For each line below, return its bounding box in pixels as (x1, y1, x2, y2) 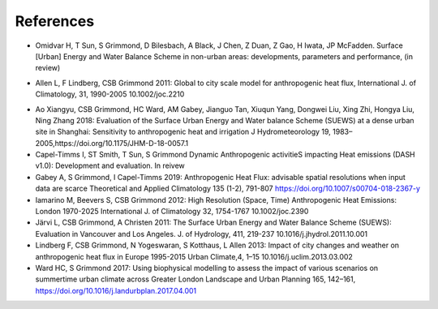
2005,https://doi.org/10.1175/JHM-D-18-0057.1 (35, 138, 189, 148)
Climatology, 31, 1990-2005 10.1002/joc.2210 (35, 89, 185, 99)
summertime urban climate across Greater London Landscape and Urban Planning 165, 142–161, (35, 274, 356, 284)
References (15, 12, 95, 30)
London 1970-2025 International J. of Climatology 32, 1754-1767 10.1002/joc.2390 (35, 207, 309, 217)
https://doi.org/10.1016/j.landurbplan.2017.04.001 (35, 285, 197, 295)
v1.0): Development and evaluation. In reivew (35, 161, 186, 170)
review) (35, 63, 61, 73)
